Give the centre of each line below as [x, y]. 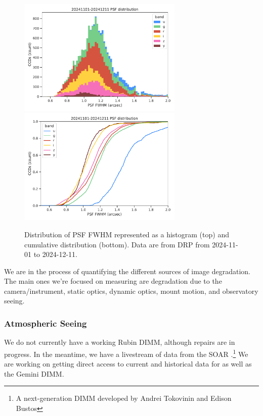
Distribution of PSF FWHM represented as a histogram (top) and [127, 234]
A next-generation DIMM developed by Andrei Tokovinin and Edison [124, 398]
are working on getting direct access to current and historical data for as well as [128, 364]
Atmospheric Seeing [46, 323]
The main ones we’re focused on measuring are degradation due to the [113, 281]
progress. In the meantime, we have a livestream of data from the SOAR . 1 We [126, 353]
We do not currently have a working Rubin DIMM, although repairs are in [120, 342]
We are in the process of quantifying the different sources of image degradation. [127, 271]
